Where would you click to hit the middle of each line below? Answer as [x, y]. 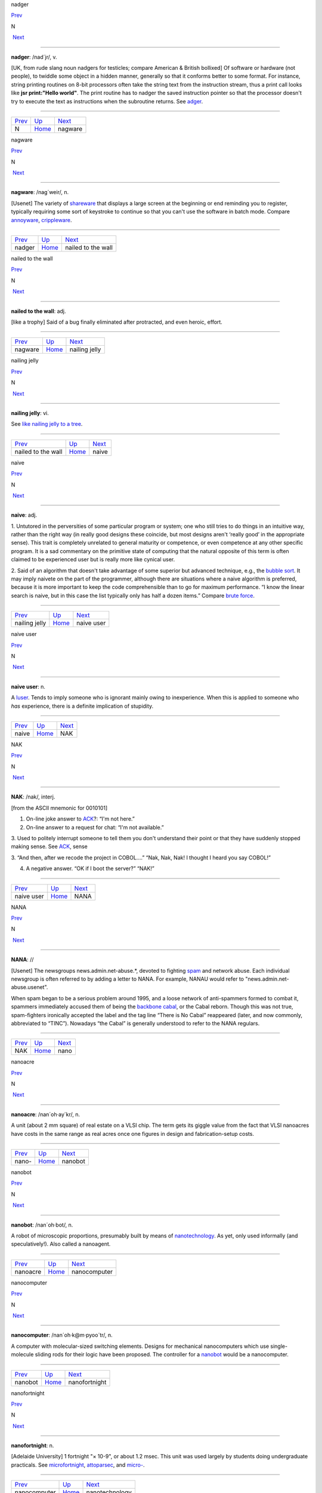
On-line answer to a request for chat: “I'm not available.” [95, 827]
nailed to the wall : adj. [38, 311]
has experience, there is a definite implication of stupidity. [82, 706]
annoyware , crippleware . [41, 220]
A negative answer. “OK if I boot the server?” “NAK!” [90, 868]
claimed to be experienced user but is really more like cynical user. [93, 560]
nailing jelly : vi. [30, 413]
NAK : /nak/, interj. [33, 797]
